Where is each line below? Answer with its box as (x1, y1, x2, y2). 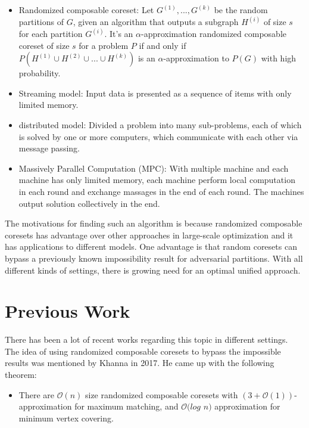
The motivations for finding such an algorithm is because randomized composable (5, 217, 302, 229)
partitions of (18, 15, 64, 28)
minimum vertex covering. (18, 411, 114, 424)
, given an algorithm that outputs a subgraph (73, 15, 239, 28)
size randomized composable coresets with (85, 388, 238, 401)
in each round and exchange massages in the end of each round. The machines (18, 185, 304, 197)
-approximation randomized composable (141, 27, 286, 40)
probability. (18, 67, 61, 79)
